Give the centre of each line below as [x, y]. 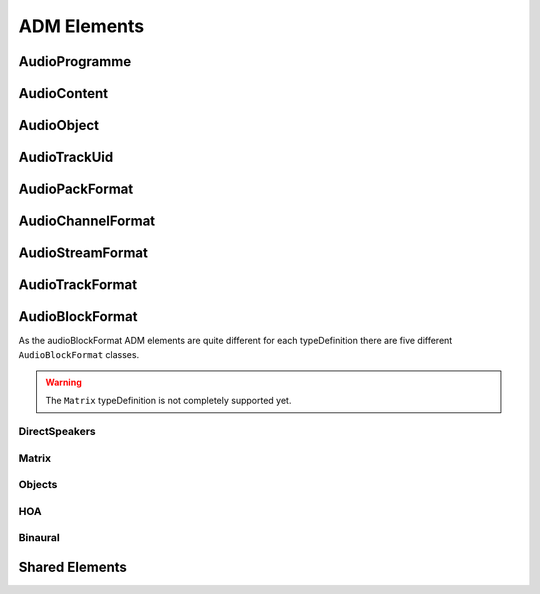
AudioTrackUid [66, 157]
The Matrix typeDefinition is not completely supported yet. [168, 401]
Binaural [39, 538]
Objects [38, 485]
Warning [63, 382]
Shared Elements [72, 566]
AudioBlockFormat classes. [79, 354]
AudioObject [59, 125]
